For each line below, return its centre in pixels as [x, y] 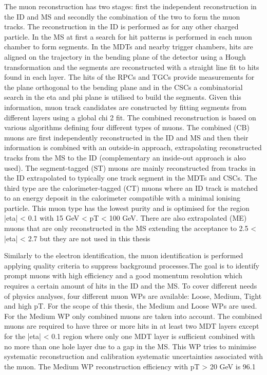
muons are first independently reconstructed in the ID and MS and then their [126, 137]
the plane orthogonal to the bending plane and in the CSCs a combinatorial [123, 87]
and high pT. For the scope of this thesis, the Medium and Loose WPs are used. [131, 306]
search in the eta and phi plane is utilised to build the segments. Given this [123, 97]
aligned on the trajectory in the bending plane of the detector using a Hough [125, 56]
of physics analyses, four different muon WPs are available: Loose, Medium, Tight [133, 296]
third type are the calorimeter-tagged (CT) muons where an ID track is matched [131, 187]
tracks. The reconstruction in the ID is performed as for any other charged [121, 26]
